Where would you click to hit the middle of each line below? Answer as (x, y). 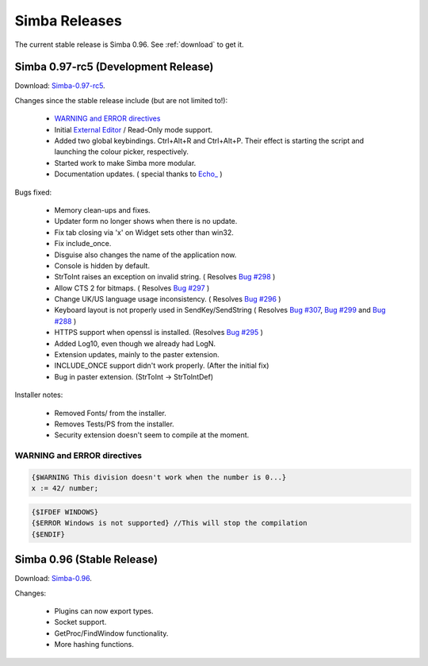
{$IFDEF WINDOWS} (65, 512)
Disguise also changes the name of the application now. (145, 255)
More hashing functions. (94, 645)
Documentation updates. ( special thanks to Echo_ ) (138, 174)
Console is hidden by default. (102, 265)
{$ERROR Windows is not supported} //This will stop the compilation (169, 523)
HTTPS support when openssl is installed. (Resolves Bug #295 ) (159, 333)
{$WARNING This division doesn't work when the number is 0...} (159, 477)
